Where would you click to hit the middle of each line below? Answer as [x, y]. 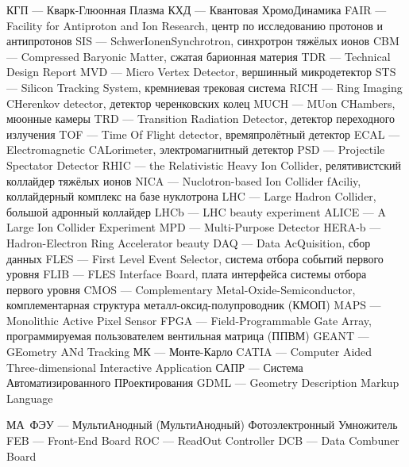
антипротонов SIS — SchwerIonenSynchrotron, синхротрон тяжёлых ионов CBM [203, 41]
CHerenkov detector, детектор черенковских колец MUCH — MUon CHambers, [201, 103]
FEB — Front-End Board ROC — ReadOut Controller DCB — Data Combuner [203, 440]
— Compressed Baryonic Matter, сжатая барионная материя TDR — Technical [199, 56]
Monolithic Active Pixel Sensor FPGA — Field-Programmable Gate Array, [189, 320]
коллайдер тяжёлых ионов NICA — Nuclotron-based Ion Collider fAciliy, [184, 180]
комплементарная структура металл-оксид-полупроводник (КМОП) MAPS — [194, 305]
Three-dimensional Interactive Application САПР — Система [155, 367]
